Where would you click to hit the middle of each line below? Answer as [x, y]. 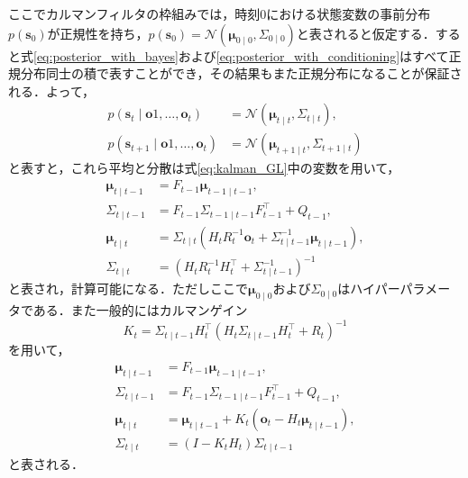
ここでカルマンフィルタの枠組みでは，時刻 [134, 14]
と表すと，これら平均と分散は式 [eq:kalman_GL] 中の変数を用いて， [204, 168]
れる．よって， [51, 90]
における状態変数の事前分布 [349, 14]
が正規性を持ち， [98, 33]
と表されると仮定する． [366, 33]
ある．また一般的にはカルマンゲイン [140, 310]
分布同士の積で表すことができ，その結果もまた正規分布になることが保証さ [241, 73]
